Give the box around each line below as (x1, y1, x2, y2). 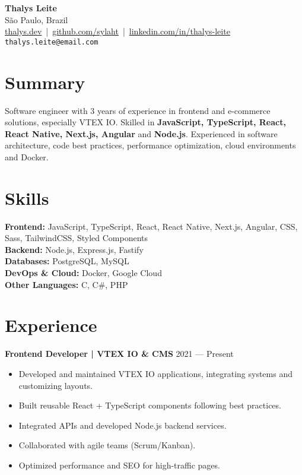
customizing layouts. (18, 379, 93, 391)
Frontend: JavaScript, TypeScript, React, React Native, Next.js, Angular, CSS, (5, 220, 298, 232)
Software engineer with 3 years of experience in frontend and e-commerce (5, 104, 271, 116)
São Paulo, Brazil (5, 13, 68, 26)
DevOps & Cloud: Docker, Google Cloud (5, 267, 162, 279)
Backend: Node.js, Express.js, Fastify (5, 243, 144, 255)
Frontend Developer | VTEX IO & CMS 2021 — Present (5, 347, 234, 360)
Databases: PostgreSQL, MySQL (5, 255, 129, 267)
